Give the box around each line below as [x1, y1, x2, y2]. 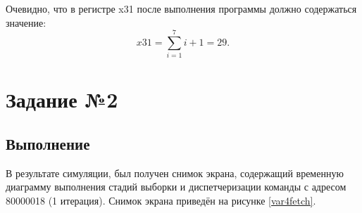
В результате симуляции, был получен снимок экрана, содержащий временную [6, 165, 344, 180]
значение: [6, 15, 46, 30]
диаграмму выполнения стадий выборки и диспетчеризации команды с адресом [6, 179, 347, 194]
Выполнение [6, 133, 90, 155]
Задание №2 [6, 84, 118, 113]
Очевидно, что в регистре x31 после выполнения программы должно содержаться [6, 1, 357, 15]
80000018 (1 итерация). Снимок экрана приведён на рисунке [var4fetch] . [6, 193, 316, 208]
